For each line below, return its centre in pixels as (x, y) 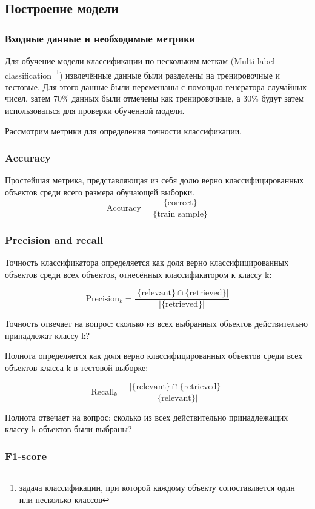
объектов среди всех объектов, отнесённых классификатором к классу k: (138, 274)
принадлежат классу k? (48, 335)
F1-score (26, 455)
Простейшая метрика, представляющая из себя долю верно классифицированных (154, 180)
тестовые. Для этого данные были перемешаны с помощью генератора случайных (156, 86)
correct (180, 202)
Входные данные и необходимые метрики (100, 38)
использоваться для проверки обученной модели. (95, 110)
